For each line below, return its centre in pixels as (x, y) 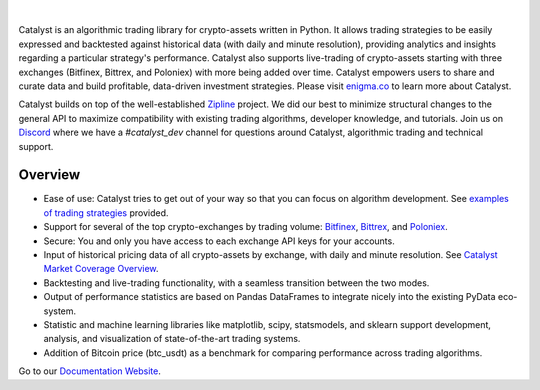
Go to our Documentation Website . (90, 371)
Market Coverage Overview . (101, 269)
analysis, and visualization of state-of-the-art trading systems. (172, 339)
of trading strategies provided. (106, 212)
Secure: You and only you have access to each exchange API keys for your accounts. (219, 241)
